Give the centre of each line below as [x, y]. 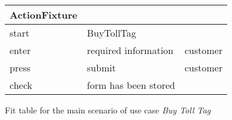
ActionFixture [44, 15]
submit [102, 67]
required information [130, 50]
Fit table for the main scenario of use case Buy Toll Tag [108, 110]
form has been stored [131, 85]
